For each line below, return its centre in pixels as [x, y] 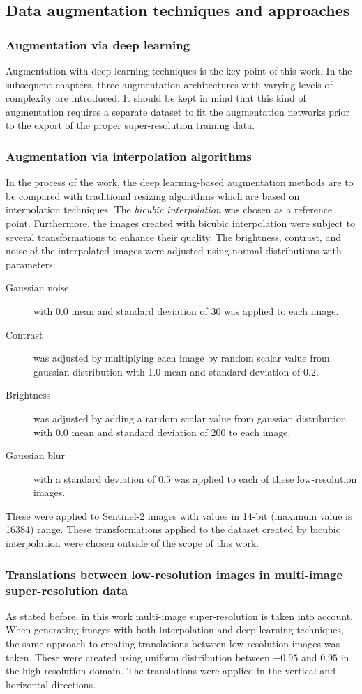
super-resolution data [67, 590]
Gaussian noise [37, 287]
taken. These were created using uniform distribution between [138, 657]
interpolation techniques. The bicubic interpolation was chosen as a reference [169, 209]
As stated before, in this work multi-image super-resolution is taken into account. [179, 616]
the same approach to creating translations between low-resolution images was [173, 643]
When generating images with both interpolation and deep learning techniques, [175, 630]
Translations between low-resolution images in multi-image [174, 574]
